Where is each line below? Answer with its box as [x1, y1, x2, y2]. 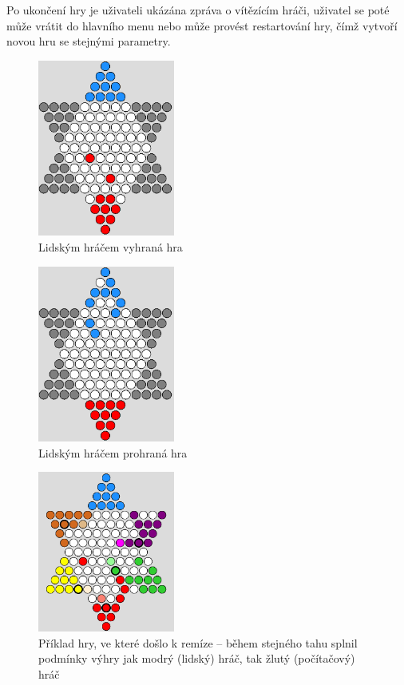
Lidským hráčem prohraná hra [38, 444, 188, 461]
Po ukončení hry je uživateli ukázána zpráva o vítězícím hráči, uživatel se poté [6, 2, 390, 18]
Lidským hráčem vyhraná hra [38, 238, 183, 255]
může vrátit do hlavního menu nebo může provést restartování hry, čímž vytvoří [6, 17, 398, 34]
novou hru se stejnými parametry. [6, 33, 171, 49]
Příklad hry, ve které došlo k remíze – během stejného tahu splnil [38, 634, 358, 651]
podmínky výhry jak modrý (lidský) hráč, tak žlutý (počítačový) [38, 650, 355, 667]
